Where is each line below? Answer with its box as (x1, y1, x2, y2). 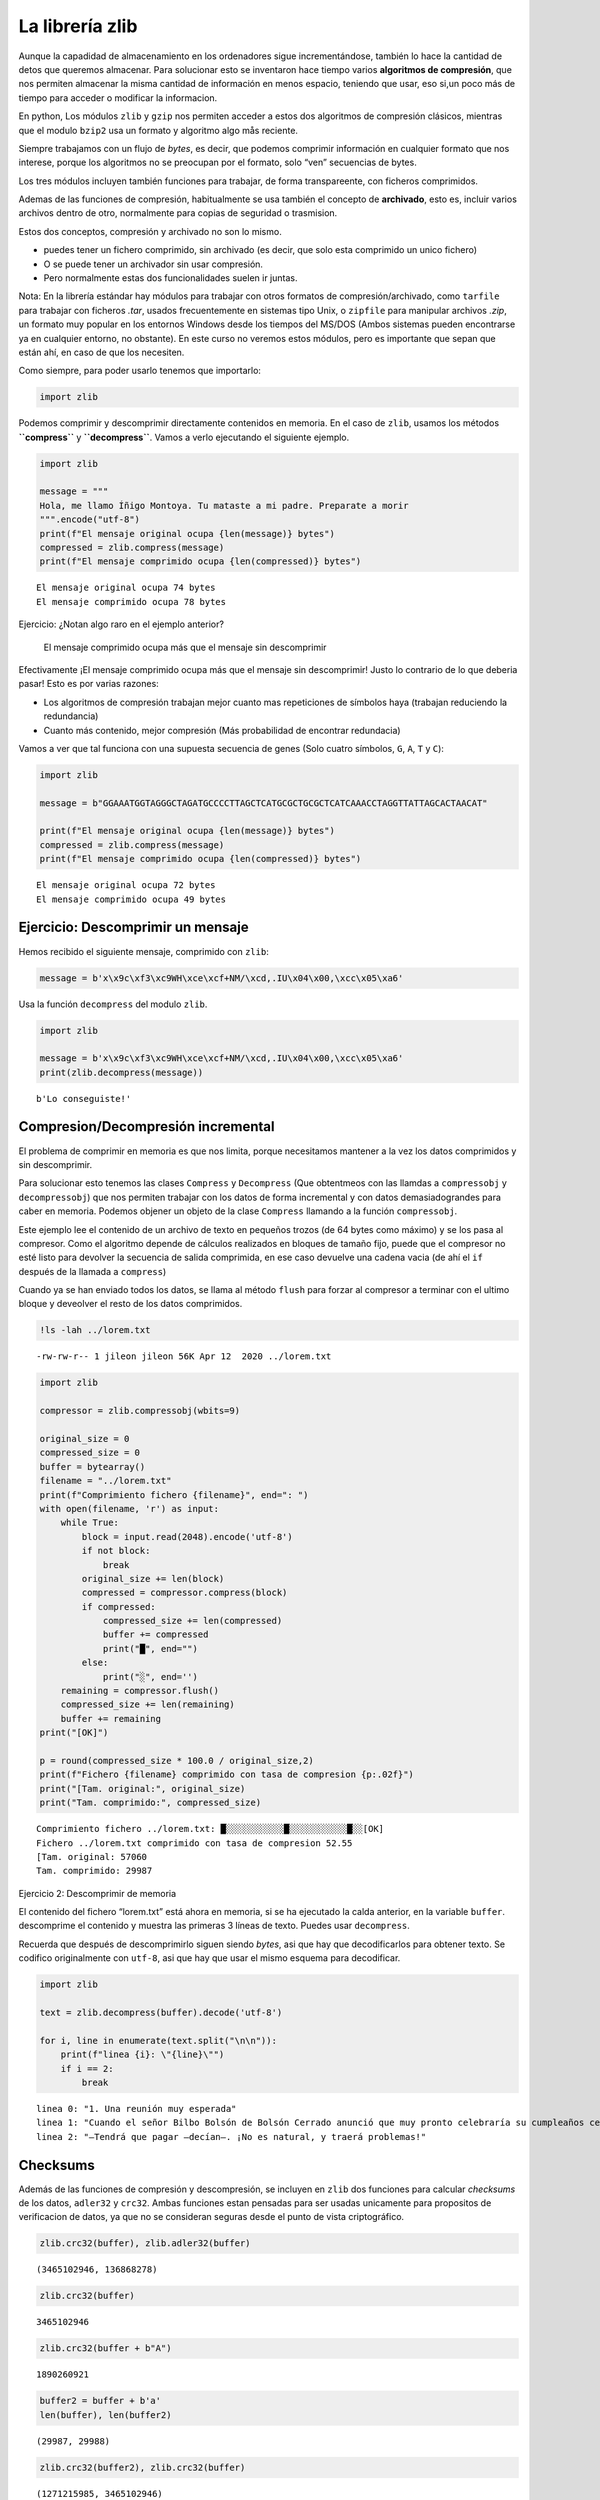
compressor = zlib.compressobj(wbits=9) (39, 1405, 240, 1417)
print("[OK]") (39, 1727, 109, 1739)
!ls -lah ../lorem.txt (39, 1325, 151, 1336)
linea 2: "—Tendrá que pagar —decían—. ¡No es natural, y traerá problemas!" (36, 2131, 427, 2142)
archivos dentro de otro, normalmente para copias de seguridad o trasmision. (18, 207, 338, 219)
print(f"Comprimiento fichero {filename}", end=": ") (39, 1489, 309, 1500)
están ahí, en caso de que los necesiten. (18, 346, 185, 358)
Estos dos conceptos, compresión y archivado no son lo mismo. (18, 225, 282, 237)
